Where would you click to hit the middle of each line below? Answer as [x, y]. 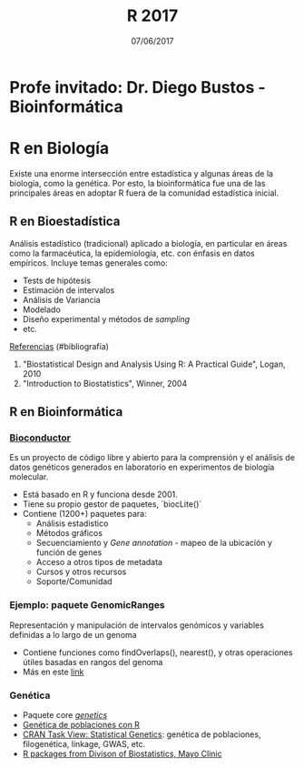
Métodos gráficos [69, 533]
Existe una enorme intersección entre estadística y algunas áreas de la [142, 173]
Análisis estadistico [72, 523]
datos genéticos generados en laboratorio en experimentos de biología [142, 467]
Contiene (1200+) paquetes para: [84, 514]
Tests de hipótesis [57, 280]
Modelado [41, 309]
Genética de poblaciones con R [81, 724]
